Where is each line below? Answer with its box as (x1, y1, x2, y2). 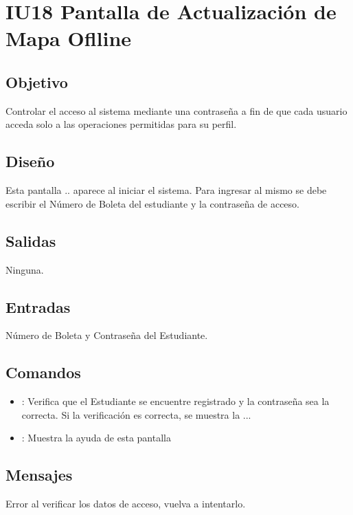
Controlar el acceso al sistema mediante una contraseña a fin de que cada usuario (5, 103, 348, 118)
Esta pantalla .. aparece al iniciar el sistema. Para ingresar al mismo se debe (5, 183, 327, 197)
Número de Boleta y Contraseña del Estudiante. (5, 328, 208, 342)
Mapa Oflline (5, 24, 132, 52)
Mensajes (5, 464, 73, 485)
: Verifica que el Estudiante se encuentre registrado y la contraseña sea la (21, 394, 330, 408)
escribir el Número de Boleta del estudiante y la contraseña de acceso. (5, 196, 299, 210)
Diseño (5, 151, 55, 172)
